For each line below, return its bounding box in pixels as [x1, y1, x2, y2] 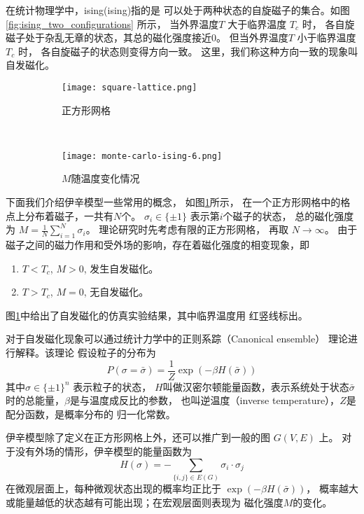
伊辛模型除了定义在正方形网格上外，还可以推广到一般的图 [6, 430, 270, 445]
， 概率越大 [306, 481, 358, 496]
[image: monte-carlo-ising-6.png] [62, 151, 223, 161]
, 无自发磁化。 [83, 284, 149, 299]
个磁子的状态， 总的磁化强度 [223, 208, 354, 223]
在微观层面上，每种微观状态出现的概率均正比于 [6, 481, 221, 496]
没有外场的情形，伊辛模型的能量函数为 [15, 444, 192, 459]
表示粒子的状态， [73, 379, 152, 394]
